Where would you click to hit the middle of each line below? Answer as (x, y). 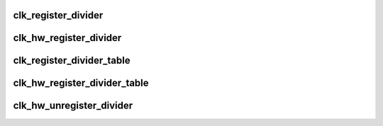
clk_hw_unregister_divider (73, 106)
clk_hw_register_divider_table (81, 83)
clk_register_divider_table (72, 61)
